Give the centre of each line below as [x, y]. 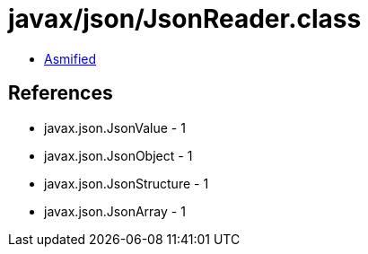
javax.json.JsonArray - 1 [115, 211]
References [61, 93]
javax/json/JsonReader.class [185, 19]
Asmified [70, 58]
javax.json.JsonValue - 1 [115, 127]
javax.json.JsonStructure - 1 [127, 183]
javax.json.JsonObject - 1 [118, 155]
